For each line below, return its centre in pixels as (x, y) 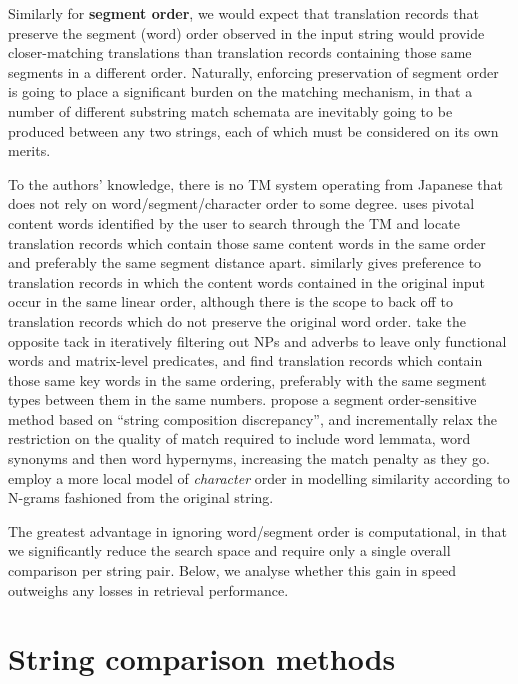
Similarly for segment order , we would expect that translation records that (243, 13)
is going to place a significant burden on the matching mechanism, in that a (240, 91)
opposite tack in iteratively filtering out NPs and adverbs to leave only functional (257, 340)
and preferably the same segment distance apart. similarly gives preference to (245, 262)
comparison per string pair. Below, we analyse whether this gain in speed (232, 570)
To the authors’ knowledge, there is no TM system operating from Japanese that (255, 183)
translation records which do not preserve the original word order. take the (237, 320)
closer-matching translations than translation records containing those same (240, 52)
